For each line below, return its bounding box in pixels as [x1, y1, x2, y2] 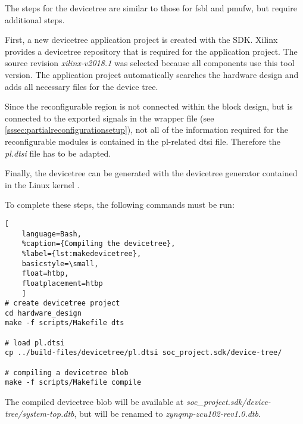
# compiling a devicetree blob [5, 368, 129, 377]
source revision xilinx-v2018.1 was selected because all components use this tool [5, 57, 295, 69]
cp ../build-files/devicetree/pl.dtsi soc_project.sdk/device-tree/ [5, 348, 282, 357]
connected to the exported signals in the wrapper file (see [5, 111, 214, 124]
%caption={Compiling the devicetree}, [21, 239, 176, 248]
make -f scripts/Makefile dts [5, 319, 124, 328]
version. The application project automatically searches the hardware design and [5, 68, 299, 80]
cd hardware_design [5, 308, 82, 317]
